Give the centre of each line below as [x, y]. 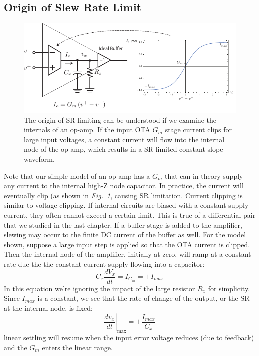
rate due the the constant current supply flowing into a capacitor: [104, 264]
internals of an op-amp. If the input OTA [87, 130]
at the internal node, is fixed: [48, 308]
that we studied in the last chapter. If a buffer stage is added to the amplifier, [123, 225]
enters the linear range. [77, 347]
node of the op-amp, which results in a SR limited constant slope [124, 149]
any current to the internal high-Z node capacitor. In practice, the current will [124, 186]
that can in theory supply [204, 176]
